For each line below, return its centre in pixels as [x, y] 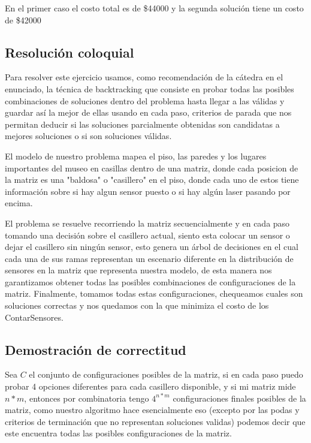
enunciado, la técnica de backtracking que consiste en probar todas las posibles [150, 88]
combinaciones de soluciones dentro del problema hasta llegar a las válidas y [145, 100]
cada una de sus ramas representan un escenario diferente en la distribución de [149, 258]
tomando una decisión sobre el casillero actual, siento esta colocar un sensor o [147, 235]
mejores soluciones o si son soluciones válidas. [88, 136]
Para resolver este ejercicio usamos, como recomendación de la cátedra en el [144, 77]
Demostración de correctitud [96, 349]
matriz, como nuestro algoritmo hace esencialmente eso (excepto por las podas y [152, 410]
